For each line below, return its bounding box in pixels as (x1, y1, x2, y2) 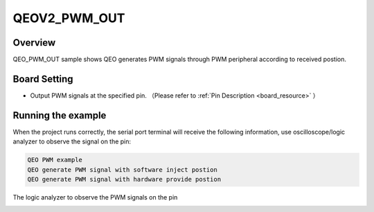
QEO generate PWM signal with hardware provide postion (27, 175, 222, 184)
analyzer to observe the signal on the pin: (12, 137, 132, 145)
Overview (12, 37, 56, 48)
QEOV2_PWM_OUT (12, 10, 125, 26)
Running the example (12, 109, 107, 121)
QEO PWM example (27, 156, 83, 164)
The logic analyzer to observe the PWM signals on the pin (12, 193, 178, 202)
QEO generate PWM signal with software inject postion (27, 166, 217, 173)
